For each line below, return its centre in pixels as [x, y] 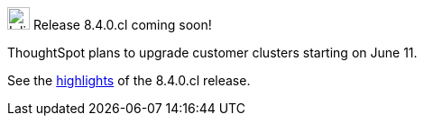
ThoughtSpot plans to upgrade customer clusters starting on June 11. [212, 53]
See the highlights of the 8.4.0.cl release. [129, 80]
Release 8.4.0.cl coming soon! [122, 25]
